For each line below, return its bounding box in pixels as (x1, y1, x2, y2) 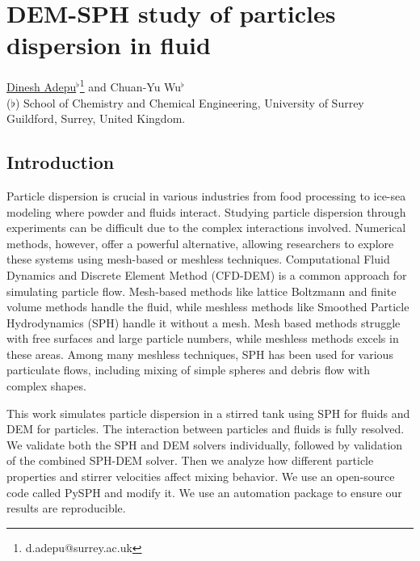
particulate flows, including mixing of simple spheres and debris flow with (6, 361, 371, 378)
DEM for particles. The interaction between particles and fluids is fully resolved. (6, 420, 405, 437)
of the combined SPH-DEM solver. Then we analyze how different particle (6, 452, 374, 469)
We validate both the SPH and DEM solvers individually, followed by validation (6, 436, 403, 453)
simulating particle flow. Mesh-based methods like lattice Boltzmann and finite (6, 282, 397, 299)
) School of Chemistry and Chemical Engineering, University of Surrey (15, 94, 364, 111)
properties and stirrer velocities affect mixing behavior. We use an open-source (6, 468, 395, 485)
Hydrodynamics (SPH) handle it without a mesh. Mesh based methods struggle (6, 314, 401, 331)
